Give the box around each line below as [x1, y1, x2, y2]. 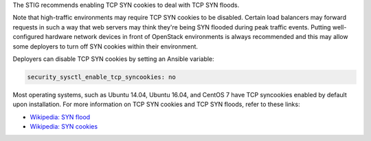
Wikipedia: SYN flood [30, 113, 91, 121]
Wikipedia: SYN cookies [30, 123, 98, 131]
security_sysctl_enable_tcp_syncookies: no [27, 73, 177, 81]
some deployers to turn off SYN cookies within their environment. [12, 42, 199, 51]
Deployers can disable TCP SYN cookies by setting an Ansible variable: [12, 55, 214, 63]
